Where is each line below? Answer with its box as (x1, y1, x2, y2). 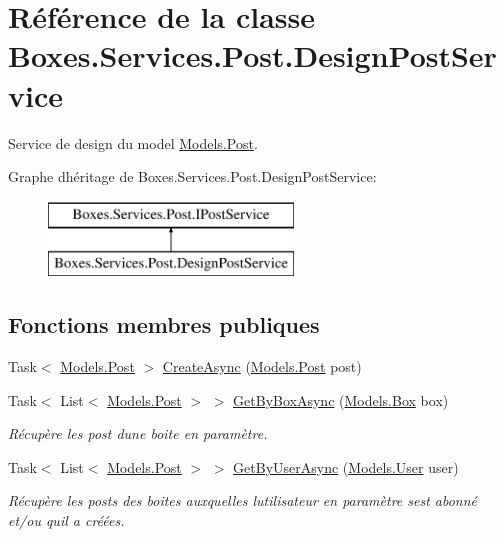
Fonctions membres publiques (8, 309, 320, 340)
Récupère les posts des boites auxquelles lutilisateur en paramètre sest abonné (8, 490, 478, 511)
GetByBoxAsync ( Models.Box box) (233, 389, 449, 410)
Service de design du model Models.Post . (8, 132, 258, 153)
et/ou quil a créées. (8, 510, 125, 531)
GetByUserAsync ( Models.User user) (233, 456, 459, 477)
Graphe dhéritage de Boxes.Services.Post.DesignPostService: (8, 166, 377, 187)
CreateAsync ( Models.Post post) (162, 356, 362, 377)
